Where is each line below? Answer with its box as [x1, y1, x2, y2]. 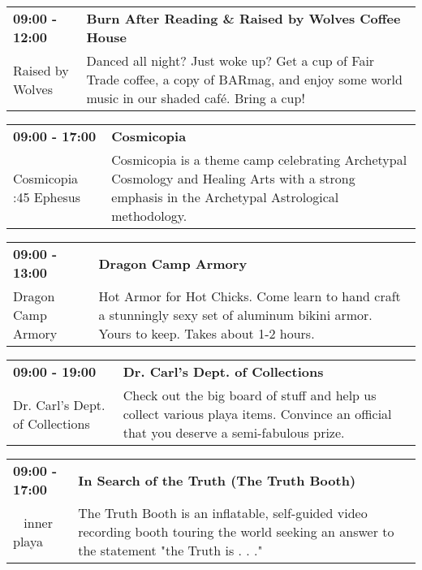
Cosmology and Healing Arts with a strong [111, 169, 355, 188]
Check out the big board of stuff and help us [123, 386, 377, 404]
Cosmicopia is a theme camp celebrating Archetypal [111, 150, 407, 169]
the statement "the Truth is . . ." [78, 541, 263, 559]
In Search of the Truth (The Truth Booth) [78, 470, 356, 490]
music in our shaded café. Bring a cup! [86, 89, 305, 107]
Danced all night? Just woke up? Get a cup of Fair [86, 51, 375, 70]
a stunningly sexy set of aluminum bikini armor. [98, 305, 372, 324]
